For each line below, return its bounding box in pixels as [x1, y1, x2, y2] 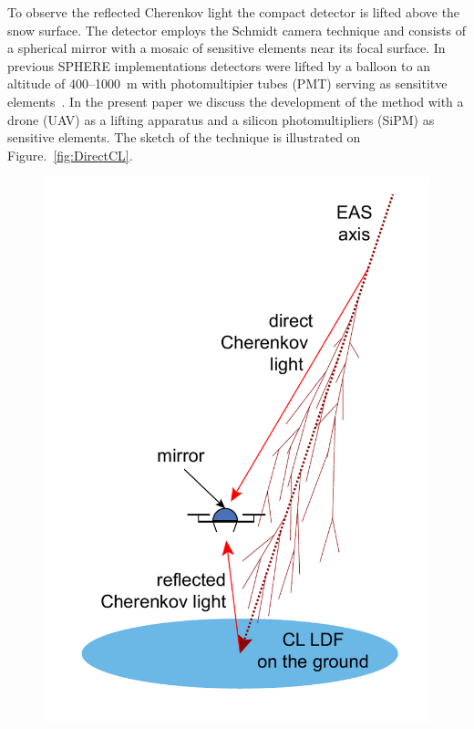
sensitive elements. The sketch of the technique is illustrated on [7, 128, 361, 147]
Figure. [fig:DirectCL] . [7, 145, 133, 164]
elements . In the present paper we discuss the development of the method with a [7, 91, 464, 110]
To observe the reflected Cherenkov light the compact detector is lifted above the [7, 3, 460, 21]
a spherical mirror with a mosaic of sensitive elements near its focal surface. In [7, 38, 446, 57]
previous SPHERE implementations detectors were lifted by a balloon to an [7, 56, 430, 75]
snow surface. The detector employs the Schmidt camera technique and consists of [7, 20, 466, 39]
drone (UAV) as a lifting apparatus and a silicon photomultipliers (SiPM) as [7, 109, 435, 129]
